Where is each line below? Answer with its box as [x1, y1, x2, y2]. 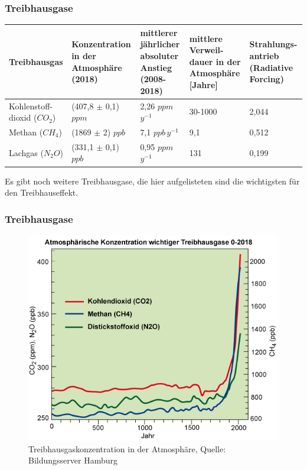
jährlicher [140, 38, 180, 50]
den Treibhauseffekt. [5, 186, 79, 199]
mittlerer [140, 26, 178, 38]
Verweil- [189, 44, 224, 56]
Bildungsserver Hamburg [28, 454, 117, 466]
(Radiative [249, 61, 293, 73]
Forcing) [249, 73, 284, 85]
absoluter [140, 49, 179, 61]
